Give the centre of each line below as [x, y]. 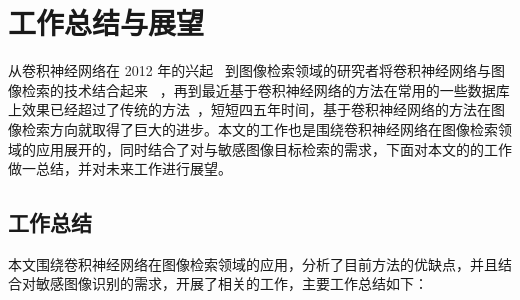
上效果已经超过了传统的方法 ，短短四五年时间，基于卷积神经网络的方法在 [249, 109]
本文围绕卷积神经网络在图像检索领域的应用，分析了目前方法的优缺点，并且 [253, 263]
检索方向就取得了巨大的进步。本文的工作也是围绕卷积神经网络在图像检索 [259, 128]
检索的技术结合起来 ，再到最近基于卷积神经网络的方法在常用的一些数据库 [265, 89]
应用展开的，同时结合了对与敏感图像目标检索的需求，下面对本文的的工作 [273, 148]
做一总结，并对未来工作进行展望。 [120, 168]
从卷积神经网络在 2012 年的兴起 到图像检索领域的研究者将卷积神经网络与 [249, 70]
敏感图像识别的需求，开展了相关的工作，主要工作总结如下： [231, 283]
